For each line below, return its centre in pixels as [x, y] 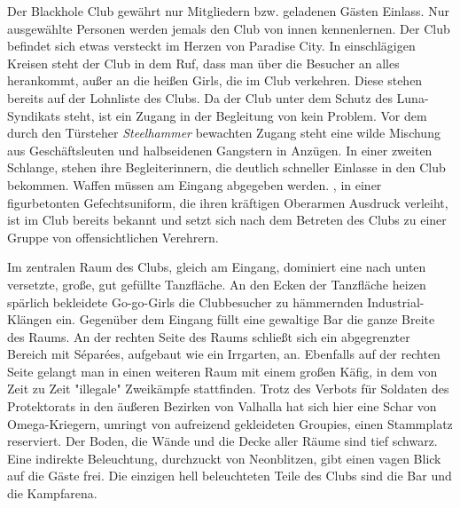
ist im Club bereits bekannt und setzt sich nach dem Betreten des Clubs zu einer [227, 220]
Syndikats [34, 115]
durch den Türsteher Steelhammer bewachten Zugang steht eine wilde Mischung [224, 133]
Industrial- [396, 302]
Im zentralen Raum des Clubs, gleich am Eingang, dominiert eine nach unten [217, 267]
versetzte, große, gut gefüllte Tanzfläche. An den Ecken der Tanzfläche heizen [217, 284]
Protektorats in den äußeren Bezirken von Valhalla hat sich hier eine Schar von [222, 406]
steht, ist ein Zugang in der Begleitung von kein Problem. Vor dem [246, 115]
